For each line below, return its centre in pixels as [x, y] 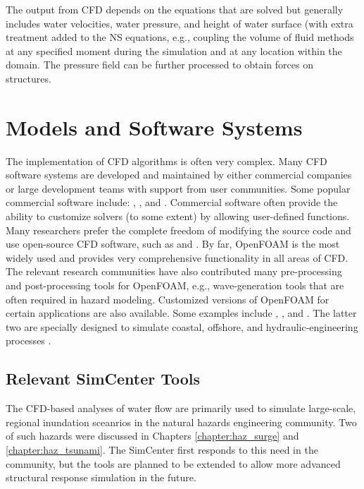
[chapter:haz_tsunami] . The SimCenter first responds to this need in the [162, 449]
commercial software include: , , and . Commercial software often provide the [172, 202]
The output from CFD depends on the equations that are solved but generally [175, 9]
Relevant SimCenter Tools [103, 379]
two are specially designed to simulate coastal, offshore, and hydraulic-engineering [182, 326]
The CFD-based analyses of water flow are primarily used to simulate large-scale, [181, 408]
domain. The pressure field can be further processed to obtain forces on [159, 65]
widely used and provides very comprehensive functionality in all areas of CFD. [177, 257]
